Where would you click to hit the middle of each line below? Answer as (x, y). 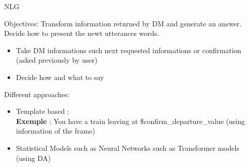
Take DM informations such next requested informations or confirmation (129, 50)
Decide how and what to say (60, 77)
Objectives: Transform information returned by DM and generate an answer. (123, 23)
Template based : (43, 111)
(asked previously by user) (57, 60)
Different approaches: (37, 94)
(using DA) (33, 158)
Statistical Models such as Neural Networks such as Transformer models (128, 148)
